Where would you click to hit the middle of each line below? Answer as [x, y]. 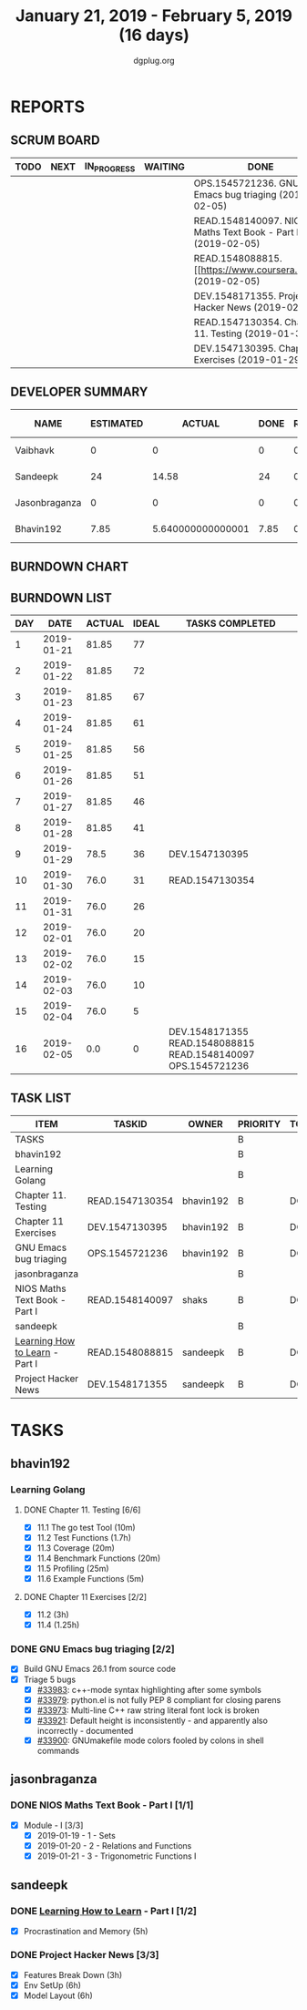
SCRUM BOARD [55, 141]
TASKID [130, 1123]
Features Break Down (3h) [73, 1974]
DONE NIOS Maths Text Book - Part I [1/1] [102, 1805]
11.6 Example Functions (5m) [91, 1578]
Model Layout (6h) [58, 1995]
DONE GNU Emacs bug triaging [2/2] [93, 1649]
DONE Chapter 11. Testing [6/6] [82, 1510]
